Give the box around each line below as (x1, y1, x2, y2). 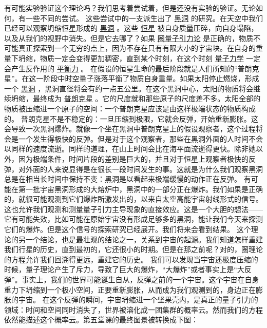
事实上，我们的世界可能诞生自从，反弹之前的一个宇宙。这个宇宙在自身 (22, 274, 259, 285)
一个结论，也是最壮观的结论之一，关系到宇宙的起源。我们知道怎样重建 (25, 234, 263, 244)
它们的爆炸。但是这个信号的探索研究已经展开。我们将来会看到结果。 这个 (4, 224, 251, 235)
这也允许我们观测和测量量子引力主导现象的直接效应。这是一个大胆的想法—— (4, 203, 263, 214)
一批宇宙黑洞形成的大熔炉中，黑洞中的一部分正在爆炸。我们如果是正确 (25, 183, 263, 194)
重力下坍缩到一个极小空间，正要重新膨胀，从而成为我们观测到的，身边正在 (4, 284, 256, 295)
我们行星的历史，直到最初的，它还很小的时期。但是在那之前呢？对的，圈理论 (4, 244, 263, 255)
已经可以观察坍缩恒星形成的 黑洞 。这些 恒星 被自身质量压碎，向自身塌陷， (4, 23, 258, 33)
